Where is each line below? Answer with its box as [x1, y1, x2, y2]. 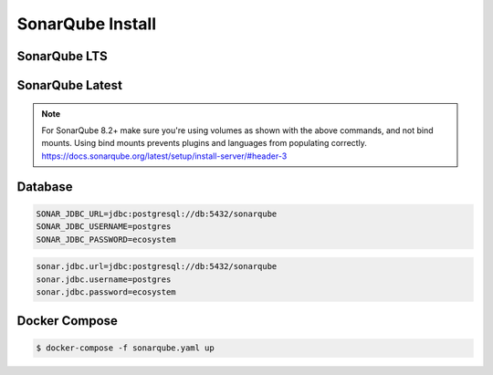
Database [16, 179, 73, 194]
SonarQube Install [16, 14, 157, 34]
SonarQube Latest [16, 78, 123, 93]
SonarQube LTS [16, 48, 109, 64]
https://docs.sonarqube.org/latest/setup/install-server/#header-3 [41, 151, 288, 161]
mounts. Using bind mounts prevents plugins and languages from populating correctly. [41, 138, 367, 149]
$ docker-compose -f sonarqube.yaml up [36, 343, 215, 353]
